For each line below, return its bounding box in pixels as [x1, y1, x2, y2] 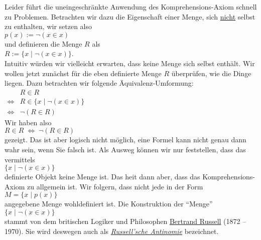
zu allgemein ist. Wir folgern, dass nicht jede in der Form [27, 181, 203, 191]
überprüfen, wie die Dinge [171, 68, 251, 78]
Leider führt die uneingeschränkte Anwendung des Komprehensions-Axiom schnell [5, 2, 257, 12]
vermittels [5, 154, 35, 164]
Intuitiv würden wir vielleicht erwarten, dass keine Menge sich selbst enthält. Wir [5, 58, 255, 68]
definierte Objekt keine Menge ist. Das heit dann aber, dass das [5, 171, 200, 182]
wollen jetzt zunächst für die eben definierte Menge [5, 68, 162, 78]
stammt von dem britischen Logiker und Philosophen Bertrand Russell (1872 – [5, 216, 246, 226]
